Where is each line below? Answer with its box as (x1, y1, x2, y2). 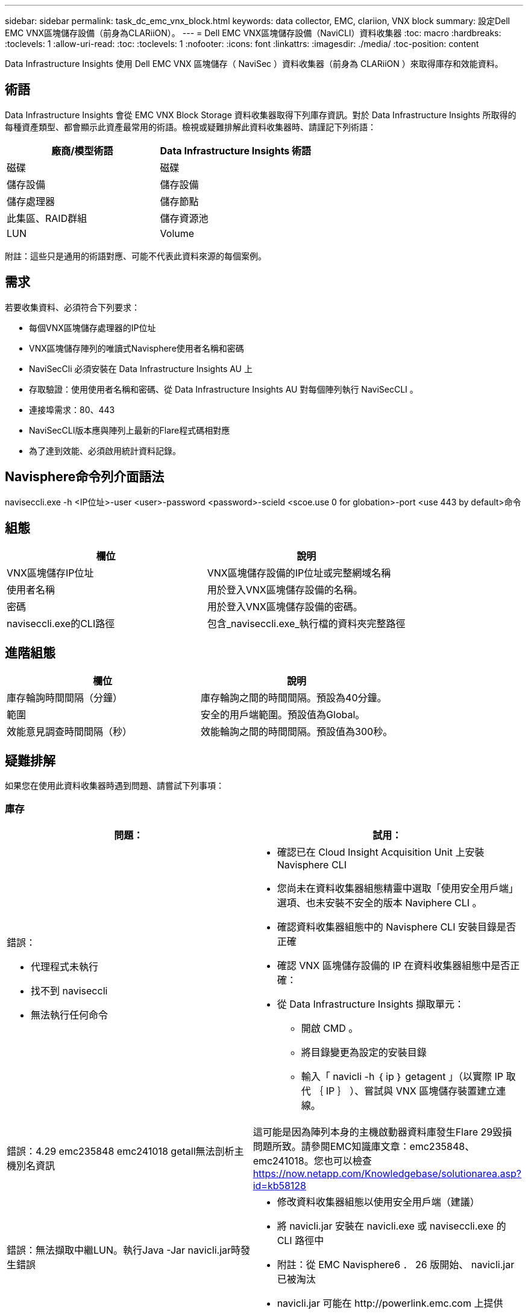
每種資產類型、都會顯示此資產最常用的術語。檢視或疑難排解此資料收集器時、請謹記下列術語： (5, 121, 376, 132)
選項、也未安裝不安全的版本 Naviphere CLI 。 (277, 896, 482, 909)
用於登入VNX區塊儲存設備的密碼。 (207, 601, 363, 613)
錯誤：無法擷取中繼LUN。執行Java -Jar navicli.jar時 (7, 1243, 241, 1256)
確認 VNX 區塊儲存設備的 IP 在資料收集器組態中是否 (277, 959, 511, 971)
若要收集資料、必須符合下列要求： (5, 302, 140, 312)
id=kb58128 (253, 1179, 307, 1192)
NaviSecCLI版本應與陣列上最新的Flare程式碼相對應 (29, 425, 230, 435)
